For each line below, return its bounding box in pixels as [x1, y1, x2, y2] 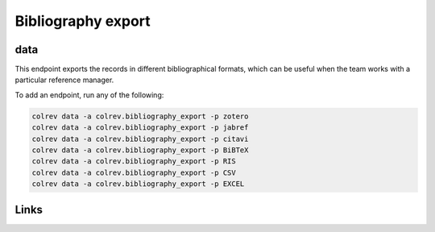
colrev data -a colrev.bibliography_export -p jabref [31, 123, 249, 132]
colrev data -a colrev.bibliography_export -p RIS [31, 157, 237, 166]
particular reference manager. [14, 75, 114, 85]
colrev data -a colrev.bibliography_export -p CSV [31, 168, 237, 177]
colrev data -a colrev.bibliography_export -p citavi [31, 134, 249, 143]
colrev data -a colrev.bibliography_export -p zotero [31, 111, 249, 121]
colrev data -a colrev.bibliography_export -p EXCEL [31, 180, 245, 188]
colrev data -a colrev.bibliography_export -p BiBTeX [31, 146, 249, 155]
